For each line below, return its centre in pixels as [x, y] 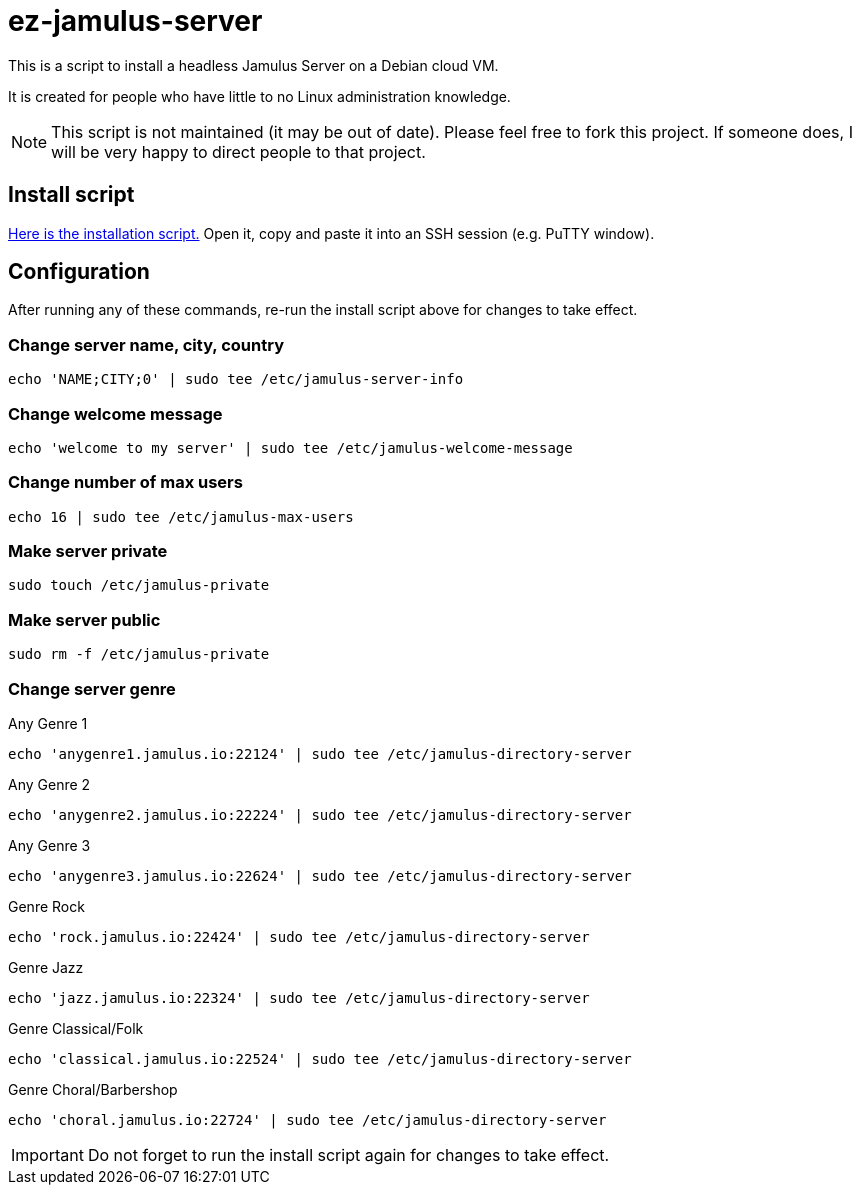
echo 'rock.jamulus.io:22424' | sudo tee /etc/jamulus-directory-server [299, 936]
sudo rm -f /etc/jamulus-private [139, 654]
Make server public [84, 619]
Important [47, 1154]
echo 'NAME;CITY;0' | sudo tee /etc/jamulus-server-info [236, 379]
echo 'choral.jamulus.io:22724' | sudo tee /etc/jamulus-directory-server [307, 1119]
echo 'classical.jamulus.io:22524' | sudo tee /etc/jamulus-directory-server [320, 1058]
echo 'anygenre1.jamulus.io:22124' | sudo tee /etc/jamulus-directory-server [320, 753]
